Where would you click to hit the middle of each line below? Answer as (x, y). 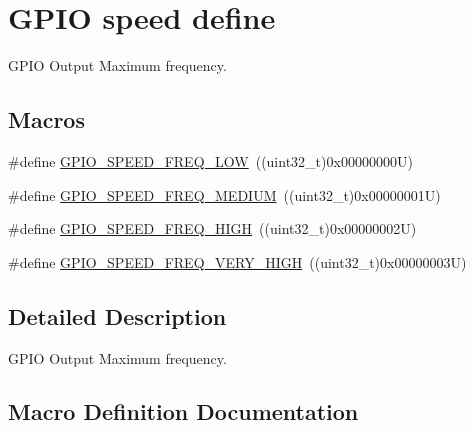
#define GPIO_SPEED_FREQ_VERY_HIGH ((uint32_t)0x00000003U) (237, 261)
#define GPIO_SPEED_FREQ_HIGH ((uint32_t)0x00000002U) (212, 228)
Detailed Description (117, 315)
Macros (46, 119)
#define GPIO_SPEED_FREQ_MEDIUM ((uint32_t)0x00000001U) (224, 194)
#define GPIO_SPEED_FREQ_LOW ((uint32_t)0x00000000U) (210, 160)
